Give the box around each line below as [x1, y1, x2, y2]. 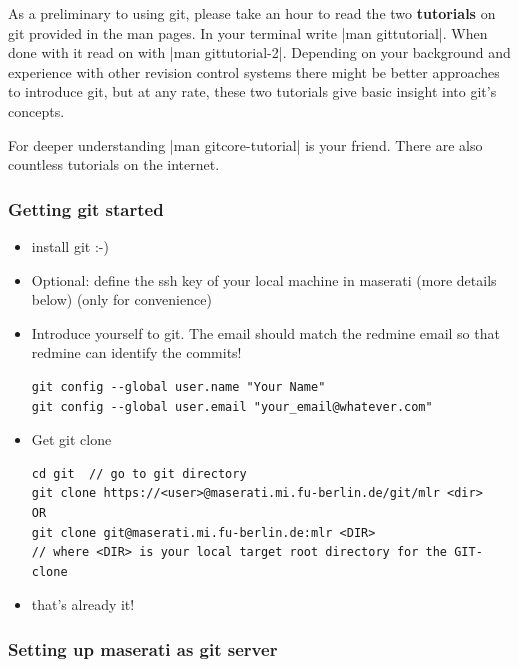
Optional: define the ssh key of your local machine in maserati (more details [31, 269, 497, 290]
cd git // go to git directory [31, 466, 247, 481]
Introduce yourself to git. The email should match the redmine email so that [31, 322, 500, 343]
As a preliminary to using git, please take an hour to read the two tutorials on [8, 3, 496, 23]
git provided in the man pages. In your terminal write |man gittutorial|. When [8, 22, 488, 43]
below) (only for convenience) [31, 289, 212, 310]
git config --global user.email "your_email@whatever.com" [31, 399, 433, 414]
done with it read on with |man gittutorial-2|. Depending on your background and [8, 42, 511, 63]
